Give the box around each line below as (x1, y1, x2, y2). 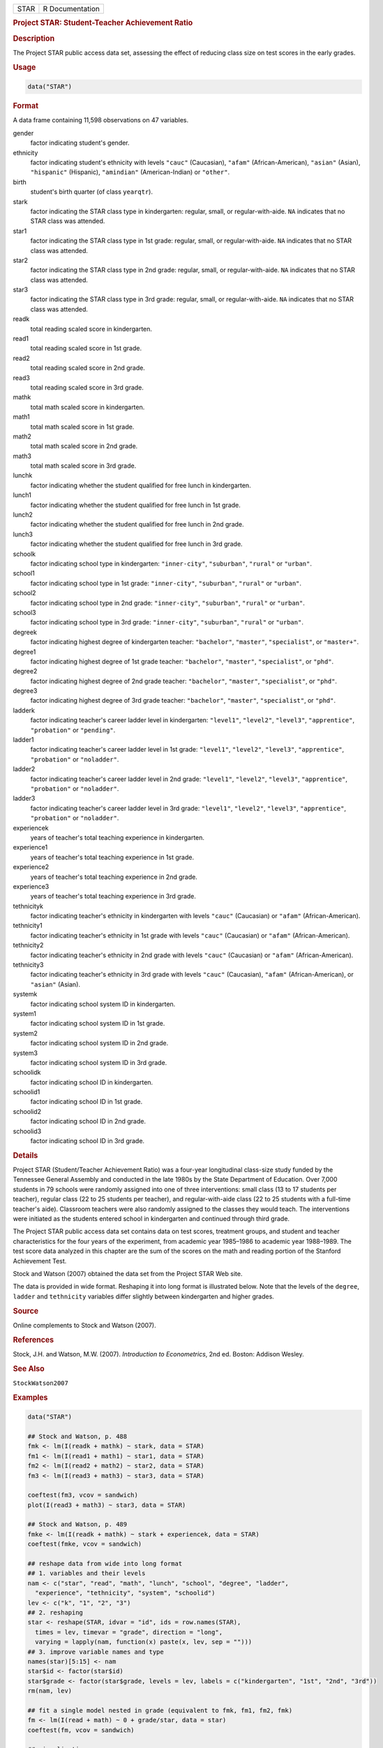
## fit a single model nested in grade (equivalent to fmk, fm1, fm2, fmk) (27, 1706, 293, 1714)
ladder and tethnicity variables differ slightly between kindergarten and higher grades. (13, 1292, 275, 1301)
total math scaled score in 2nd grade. (30, 442, 138, 450)
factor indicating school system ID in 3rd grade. (30, 1058, 167, 1066)
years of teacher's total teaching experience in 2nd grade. (30, 873, 198, 881)
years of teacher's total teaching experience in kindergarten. (30, 833, 205, 842)
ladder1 (13, 736, 34, 744)
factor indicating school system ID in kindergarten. (30, 1000, 176, 1008)
